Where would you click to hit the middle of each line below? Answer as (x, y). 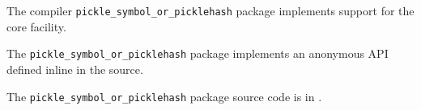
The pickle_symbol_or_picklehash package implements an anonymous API (198, 53)
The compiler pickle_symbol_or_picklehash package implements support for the (210, 10)
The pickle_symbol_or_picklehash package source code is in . (164, 96)
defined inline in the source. (75, 69)
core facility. (36, 26)
